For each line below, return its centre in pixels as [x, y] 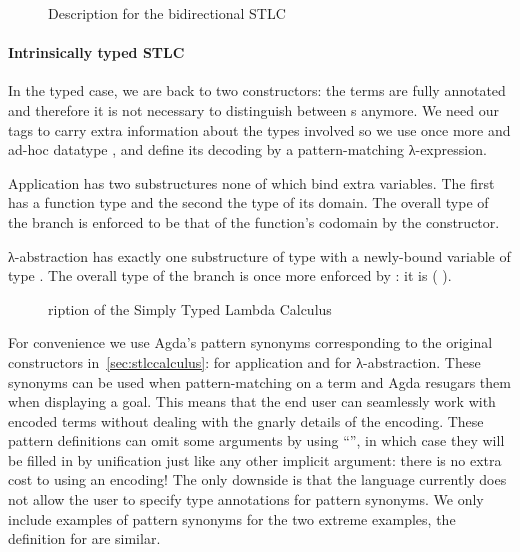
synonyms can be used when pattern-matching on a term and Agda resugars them [259, 381]
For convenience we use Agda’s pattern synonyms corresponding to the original [250, 342]
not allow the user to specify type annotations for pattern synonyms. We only [246, 499]
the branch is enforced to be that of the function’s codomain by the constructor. [254, 221]
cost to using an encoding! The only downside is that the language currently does [257, 479]
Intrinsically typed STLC [96, 52]
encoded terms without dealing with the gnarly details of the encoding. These [246, 420]
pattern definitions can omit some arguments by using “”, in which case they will [256, 440]
